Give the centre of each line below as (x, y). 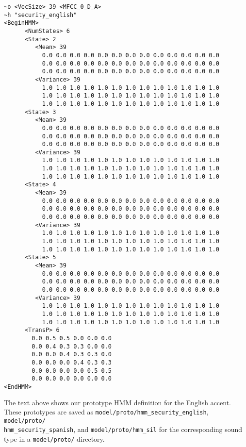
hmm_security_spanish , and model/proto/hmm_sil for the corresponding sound (123, 429)
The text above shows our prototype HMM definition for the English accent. (118, 402)
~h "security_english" (41, 15)
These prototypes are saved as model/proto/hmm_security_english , (106, 412)
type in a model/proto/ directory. (54, 439)
